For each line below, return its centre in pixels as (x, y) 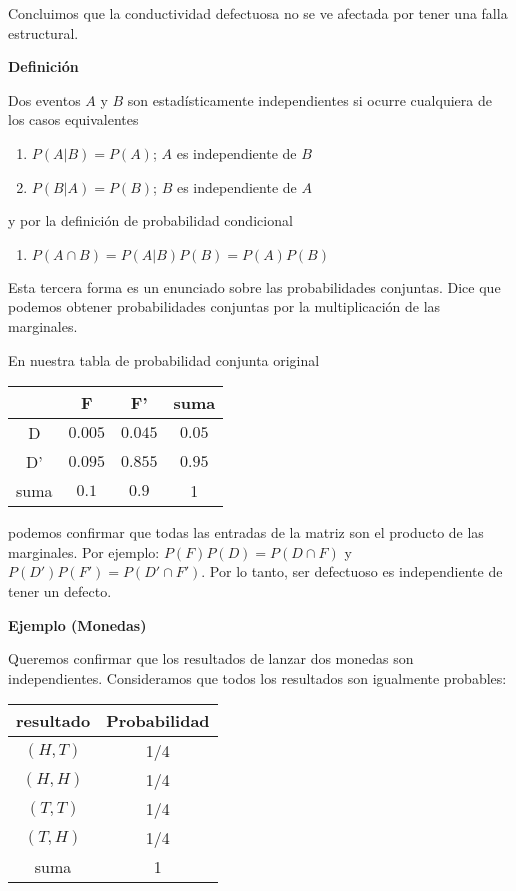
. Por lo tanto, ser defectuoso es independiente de (352, 571)
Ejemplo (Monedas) (77, 624)
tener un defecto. (60, 590)
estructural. (43, 32)
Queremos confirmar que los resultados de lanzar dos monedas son (211, 658)
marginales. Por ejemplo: (84, 551)
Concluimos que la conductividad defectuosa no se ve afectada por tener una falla (258, 13)
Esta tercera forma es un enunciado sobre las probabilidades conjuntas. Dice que (254, 286)
